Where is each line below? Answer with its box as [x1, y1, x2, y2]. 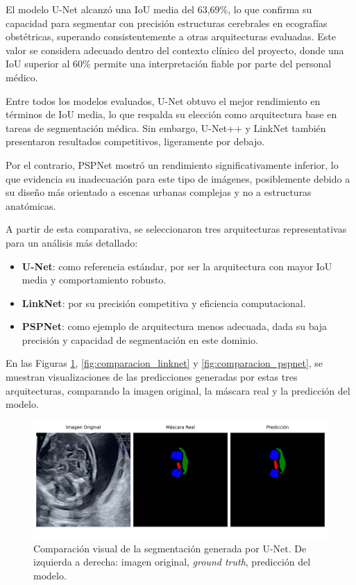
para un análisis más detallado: [6, 235, 138, 249]
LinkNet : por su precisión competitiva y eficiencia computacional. [22, 295, 306, 310]
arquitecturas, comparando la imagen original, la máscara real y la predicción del [6, 383, 350, 397]
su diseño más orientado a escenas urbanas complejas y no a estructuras [6, 185, 312, 199]
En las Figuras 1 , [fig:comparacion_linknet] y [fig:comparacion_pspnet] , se [6, 356, 323, 370]
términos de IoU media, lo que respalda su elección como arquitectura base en [6, 107, 337, 122]
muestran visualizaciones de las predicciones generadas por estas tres [6, 370, 298, 384]
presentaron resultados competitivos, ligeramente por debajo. [6, 134, 265, 149]
